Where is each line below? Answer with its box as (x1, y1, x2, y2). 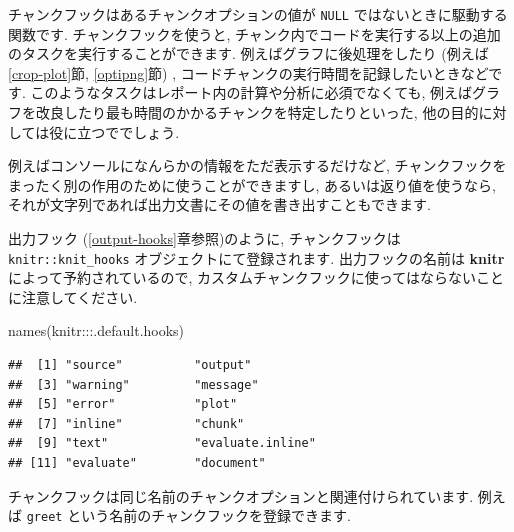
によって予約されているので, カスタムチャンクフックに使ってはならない (8, 267, 476, 288)
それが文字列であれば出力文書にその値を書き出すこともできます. (8, 194, 431, 215)
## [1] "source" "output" (8, 358, 252, 373)
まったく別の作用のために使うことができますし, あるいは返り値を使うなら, (8, 174, 496, 195)
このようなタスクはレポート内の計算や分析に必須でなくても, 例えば (30, 82, 472, 103)
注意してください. (21, 286, 138, 307)
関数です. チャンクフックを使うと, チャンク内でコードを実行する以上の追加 (8, 23, 501, 44)
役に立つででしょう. (49, 121, 180, 142)
